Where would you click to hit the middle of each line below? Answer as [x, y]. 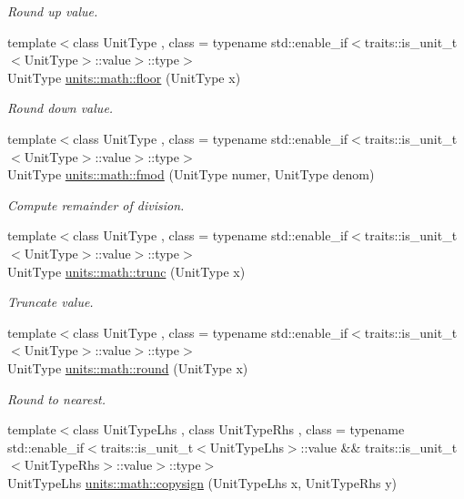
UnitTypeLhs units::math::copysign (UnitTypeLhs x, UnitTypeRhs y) [202, 482]
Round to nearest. [57, 398]
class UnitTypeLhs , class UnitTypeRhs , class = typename [239, 429]
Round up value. [53, 11]
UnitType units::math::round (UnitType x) [128, 367]
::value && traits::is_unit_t [379, 447]
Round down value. [61, 108]
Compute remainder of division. [96, 204]
